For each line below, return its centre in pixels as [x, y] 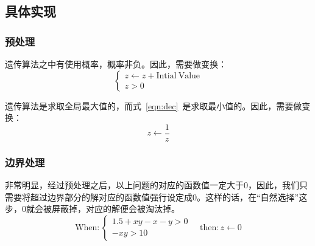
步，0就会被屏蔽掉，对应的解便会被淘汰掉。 [92, 209]
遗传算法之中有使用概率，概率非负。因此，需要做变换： [116, 64]
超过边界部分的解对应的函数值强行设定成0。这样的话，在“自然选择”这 [169, 196]
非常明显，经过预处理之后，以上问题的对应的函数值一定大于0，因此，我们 [152, 185]
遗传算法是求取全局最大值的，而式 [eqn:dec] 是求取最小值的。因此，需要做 [154, 105]
